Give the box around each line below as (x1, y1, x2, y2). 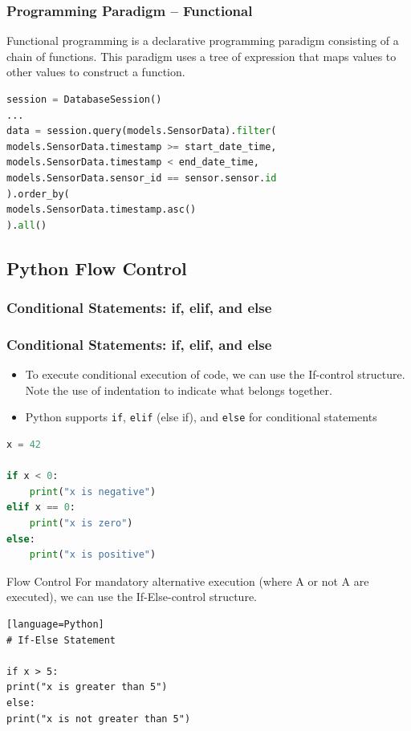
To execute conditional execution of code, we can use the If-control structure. (25, 366, 405, 383)
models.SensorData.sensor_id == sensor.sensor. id (6, 172, 277, 184)
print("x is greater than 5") (6, 681, 168, 693)
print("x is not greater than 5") (6, 713, 191, 725)
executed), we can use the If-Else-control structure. (6, 588, 258, 605)
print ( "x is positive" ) (29, 549, 157, 561)
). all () (6, 219, 47, 231)
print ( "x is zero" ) (29, 518, 133, 529)
